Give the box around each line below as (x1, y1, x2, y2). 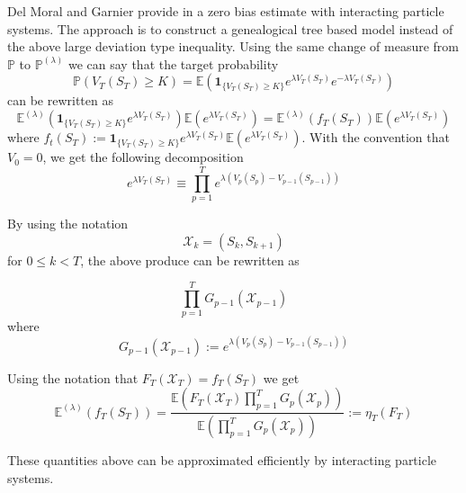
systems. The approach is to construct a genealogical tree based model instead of (7, 19, 453, 38)
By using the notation (7, 214, 129, 233)
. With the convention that (301, 128, 450, 147)
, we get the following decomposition (42, 148, 244, 166)
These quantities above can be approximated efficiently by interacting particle (7, 451, 437, 469)
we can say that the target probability (67, 54, 279, 73)
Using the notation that (7, 368, 139, 387)
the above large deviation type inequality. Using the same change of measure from (7, 37, 459, 56)
